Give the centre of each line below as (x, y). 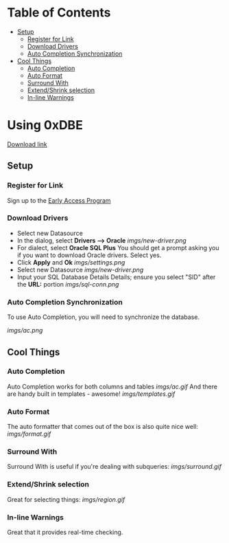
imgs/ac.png (25, 331)
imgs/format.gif (29, 434)
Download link (27, 144)
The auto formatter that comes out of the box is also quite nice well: (103, 427)
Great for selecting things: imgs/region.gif (66, 499)
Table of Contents (59, 13)
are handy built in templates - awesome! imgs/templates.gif (91, 394)
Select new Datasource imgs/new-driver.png (80, 269)
